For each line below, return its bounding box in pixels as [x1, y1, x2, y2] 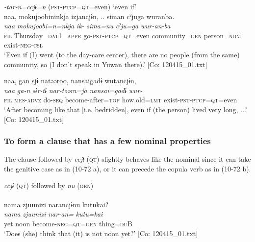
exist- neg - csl [4, 40, 43, 50]
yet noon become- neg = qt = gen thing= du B [4, 218, 132, 228]
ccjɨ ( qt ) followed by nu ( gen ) [4, 180, 94, 190]
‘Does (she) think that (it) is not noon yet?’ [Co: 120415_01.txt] [4, 228, 198, 238]
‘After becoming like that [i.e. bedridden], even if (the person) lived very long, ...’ [4, 104, 247, 114]
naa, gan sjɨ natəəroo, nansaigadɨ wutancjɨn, [4, 75, 136, 86]
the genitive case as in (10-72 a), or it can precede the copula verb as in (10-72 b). [4, 163, 251, 173]
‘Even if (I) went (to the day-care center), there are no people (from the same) [4, 49, 240, 59]
